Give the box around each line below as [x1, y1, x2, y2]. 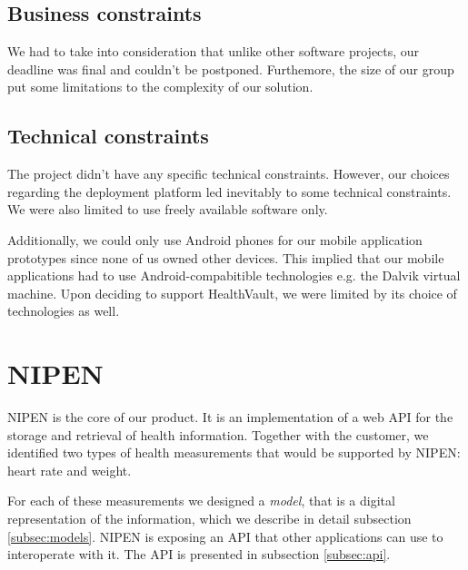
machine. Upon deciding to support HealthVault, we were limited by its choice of [7, 283, 457, 302]
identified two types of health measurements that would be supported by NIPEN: [7, 443, 461, 462]
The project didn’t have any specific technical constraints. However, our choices [7, 164, 450, 183]
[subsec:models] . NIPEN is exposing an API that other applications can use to [7, 526, 443, 545]
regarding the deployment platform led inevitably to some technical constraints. [7, 182, 452, 201]
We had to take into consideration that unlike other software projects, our [7, 42, 420, 61]
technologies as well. [7, 301, 120, 320]
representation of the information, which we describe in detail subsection [7, 509, 412, 528]
